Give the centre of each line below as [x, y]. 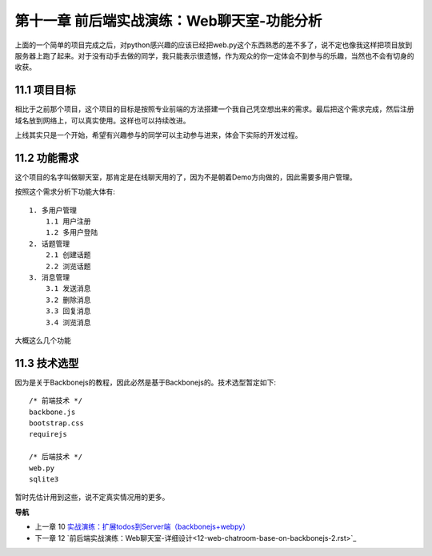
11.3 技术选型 [47, 363]
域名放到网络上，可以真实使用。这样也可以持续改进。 [102, 120]
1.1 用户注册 [68, 222]
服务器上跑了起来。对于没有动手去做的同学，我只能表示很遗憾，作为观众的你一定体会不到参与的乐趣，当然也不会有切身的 [214, 55]
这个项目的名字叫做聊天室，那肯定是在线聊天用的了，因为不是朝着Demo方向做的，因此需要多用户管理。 [186, 177]
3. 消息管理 [50, 278]
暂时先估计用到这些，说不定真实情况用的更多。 [92, 498]
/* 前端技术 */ [56, 401]
